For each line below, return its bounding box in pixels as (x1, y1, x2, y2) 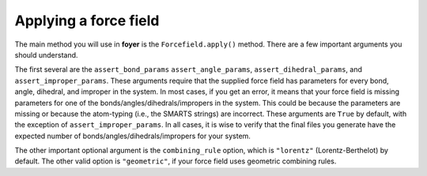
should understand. (14, 50, 78, 59)
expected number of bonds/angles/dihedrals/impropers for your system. (14, 131, 251, 140)
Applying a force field (14, 12, 160, 29)
